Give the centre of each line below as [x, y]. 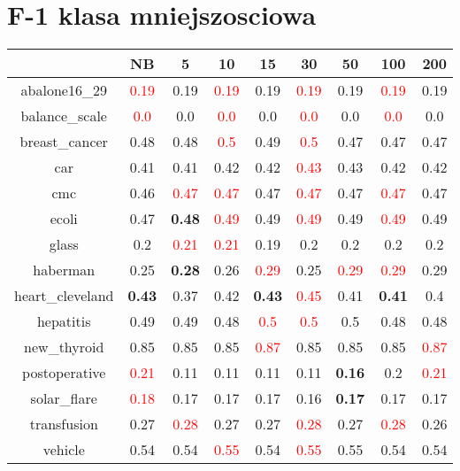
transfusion [64, 424]
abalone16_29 [64, 90]
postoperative [64, 373]
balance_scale [64, 116]
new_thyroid [64, 347]
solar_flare [64, 398]
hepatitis [64, 321]
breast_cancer [64, 142]
